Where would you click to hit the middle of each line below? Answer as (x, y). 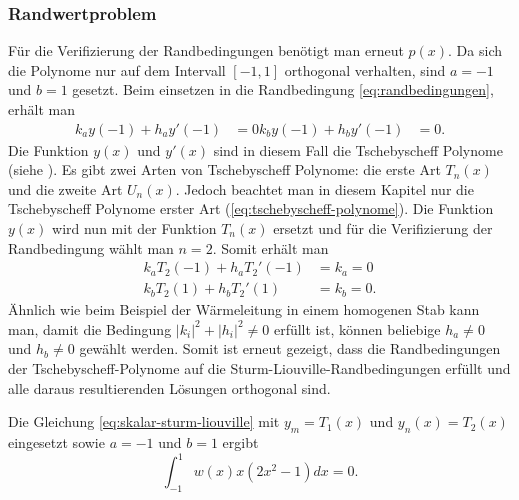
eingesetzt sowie (56, 442)
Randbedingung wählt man (91, 247)
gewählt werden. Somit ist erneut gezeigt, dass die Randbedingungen (290, 348)
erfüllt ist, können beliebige (357, 328)
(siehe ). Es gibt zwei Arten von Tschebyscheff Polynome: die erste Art (224, 169)
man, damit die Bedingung (90, 328)
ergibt (240, 442)
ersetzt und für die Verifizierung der (383, 228)
